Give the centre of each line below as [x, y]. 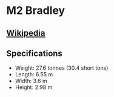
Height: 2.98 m [34, 87]
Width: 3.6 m [31, 81]
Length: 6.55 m [34, 75]
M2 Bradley [36, 11]
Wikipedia [26, 33]
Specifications [34, 53]
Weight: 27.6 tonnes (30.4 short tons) [62, 68]
